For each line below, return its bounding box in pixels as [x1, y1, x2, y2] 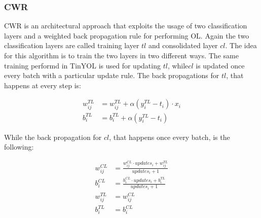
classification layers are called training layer [4, 40, 139, 51]
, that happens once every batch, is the [109, 131, 230, 142]
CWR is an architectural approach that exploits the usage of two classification [4, 20, 247, 31]
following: [4, 141, 34, 152]
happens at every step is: [4, 80, 81, 90]
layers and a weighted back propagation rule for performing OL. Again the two [4, 30, 249, 41]
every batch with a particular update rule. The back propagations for [4, 70, 219, 81]
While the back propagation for [4, 131, 102, 142]
